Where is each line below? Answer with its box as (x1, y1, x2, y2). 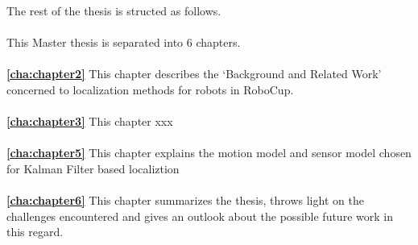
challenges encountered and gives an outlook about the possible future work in (6, 207, 393, 224)
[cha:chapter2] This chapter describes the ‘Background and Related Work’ (6, 65, 382, 82)
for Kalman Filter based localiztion (6, 160, 180, 176)
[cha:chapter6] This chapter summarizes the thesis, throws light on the (6, 192, 364, 209)
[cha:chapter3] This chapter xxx (6, 113, 173, 130)
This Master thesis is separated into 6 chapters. (6, 34, 241, 51)
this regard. (6, 223, 64, 240)
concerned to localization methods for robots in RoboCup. (6, 81, 294, 98)
